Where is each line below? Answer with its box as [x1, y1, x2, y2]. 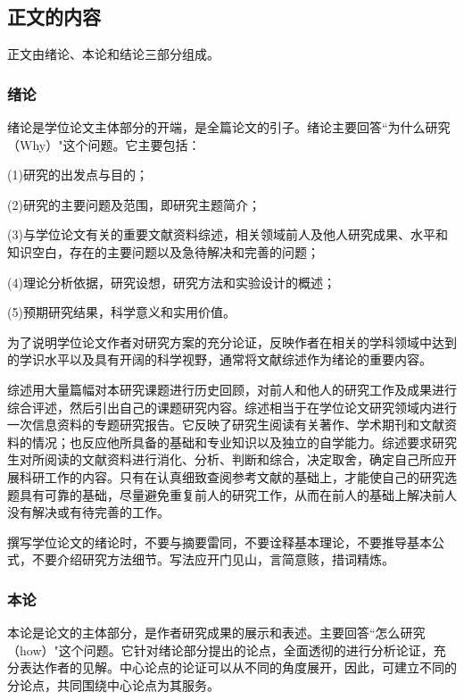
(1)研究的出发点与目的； [7, 165, 148, 184]
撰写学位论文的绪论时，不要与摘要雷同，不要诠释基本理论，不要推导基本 [7, 532, 432, 551]
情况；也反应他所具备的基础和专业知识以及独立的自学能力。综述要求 [31, 432, 432, 451]
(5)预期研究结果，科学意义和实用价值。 [7, 303, 236, 321]
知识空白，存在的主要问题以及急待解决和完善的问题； [7, 242, 319, 261]
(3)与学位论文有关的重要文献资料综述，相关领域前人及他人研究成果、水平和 [7, 225, 448, 244]
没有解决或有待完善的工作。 [7, 503, 170, 521]
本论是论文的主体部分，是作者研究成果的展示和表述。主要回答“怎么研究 [7, 623, 426, 642]
